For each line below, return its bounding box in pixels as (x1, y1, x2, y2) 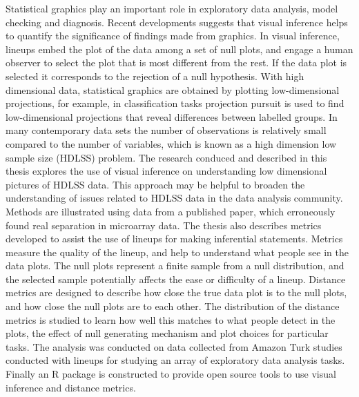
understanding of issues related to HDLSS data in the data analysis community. (6, 191, 343, 205)
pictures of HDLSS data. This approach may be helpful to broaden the (6, 177, 305, 191)
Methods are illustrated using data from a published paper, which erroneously (6, 204, 336, 218)
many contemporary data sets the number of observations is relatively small (6, 123, 327, 137)
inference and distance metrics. (6, 380, 136, 394)
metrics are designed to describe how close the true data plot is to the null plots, (6, 285, 347, 300)
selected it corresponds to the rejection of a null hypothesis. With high (6, 68, 304, 83)
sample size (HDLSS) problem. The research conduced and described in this (6, 150, 327, 164)
